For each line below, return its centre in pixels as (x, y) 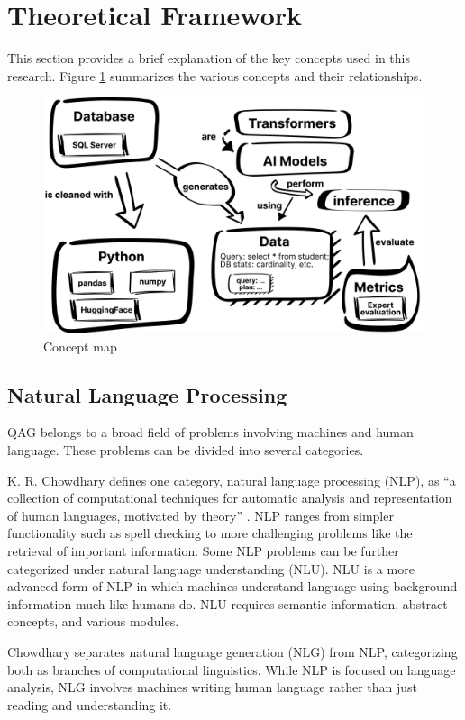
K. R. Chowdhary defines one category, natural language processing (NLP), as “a (232, 480)
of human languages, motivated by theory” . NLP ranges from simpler (201, 515)
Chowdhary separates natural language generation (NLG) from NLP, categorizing (232, 651)
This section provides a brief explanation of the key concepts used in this (209, 58)
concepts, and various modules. (93, 621)
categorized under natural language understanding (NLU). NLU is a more (211, 568)
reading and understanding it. (90, 704)
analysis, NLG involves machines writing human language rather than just (213, 687)
